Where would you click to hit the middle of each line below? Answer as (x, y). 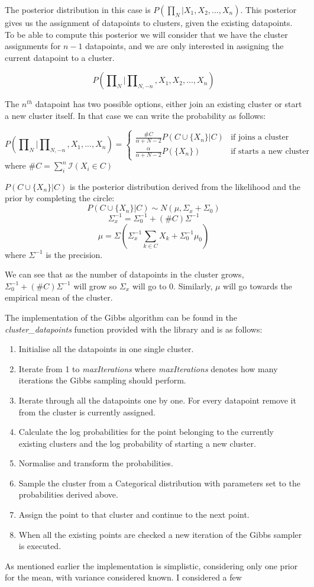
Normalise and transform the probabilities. (96, 463)
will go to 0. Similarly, (172, 286)
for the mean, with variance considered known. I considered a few (123, 577)
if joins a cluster (260, 138)
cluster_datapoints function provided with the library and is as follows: (134, 329)
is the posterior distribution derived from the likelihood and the (185, 186)
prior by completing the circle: (60, 198)
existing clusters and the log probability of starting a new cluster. (137, 443)
